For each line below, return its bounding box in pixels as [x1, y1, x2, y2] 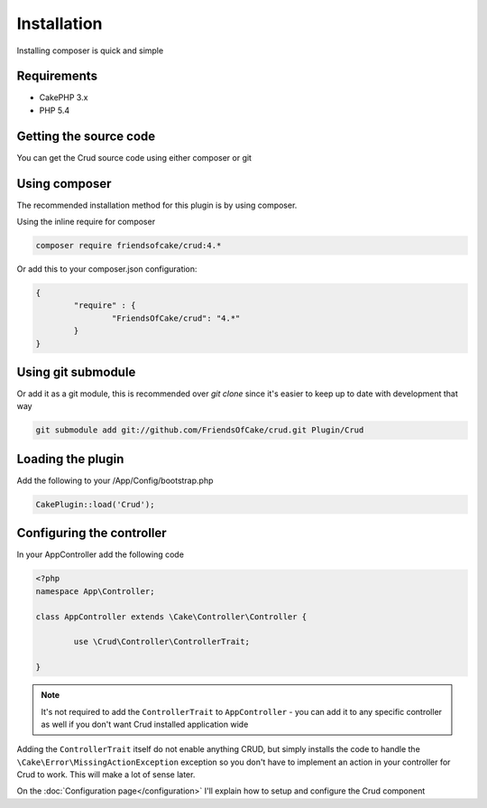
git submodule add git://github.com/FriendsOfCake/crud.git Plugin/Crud [35, 425, 364, 435]
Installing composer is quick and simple [16, 45, 164, 56]
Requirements [16, 69, 98, 84]
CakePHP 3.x [39, 92, 88, 103]
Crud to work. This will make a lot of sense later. [16, 769, 196, 780]
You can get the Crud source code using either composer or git [16, 152, 253, 163]
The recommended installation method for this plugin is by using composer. [16, 200, 298, 210]
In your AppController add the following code [16, 549, 185, 560]
